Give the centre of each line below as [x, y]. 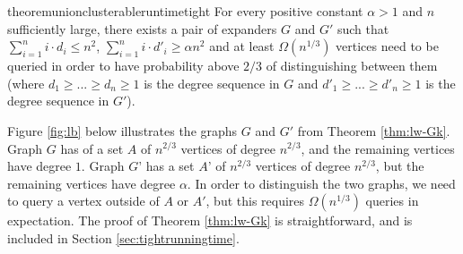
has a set [170, 166]
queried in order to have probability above [123, 66]
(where [26, 83]
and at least [242, 46]
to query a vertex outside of [83, 201]
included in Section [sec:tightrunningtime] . [123, 237]
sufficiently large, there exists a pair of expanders [142, 28]
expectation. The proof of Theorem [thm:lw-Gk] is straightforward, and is [210, 220]
